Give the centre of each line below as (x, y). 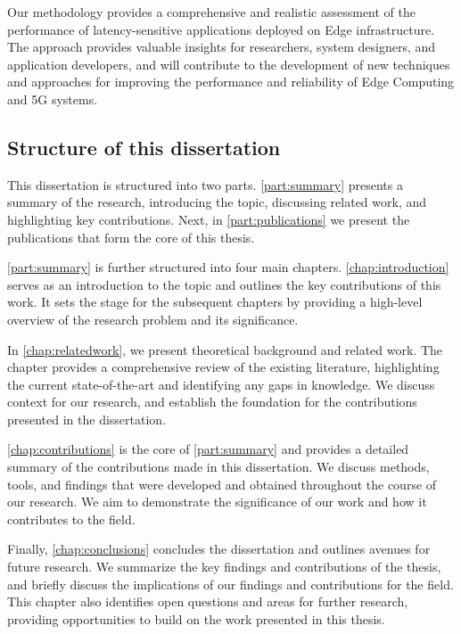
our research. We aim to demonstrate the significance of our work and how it (217, 502)
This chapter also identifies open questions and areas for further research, (208, 601)
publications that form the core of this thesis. (131, 237)
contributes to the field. (71, 519)
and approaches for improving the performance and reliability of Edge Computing (231, 82)
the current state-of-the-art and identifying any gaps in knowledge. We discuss (221, 384)
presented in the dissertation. (87, 419)
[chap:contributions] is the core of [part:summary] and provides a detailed (208, 449)
